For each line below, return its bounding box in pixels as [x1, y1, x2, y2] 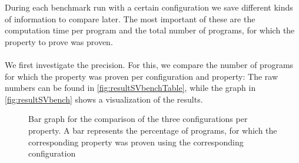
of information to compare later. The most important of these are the [5, 12, 255, 25]
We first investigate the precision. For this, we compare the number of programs [5, 58, 294, 70]
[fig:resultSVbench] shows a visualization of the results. [5, 93, 203, 105]
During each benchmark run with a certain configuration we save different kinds [5, 1, 293, 13]
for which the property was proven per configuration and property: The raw [5, 70, 278, 82]
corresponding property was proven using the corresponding [28, 135, 244, 148]
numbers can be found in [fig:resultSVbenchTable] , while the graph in [5, 81, 256, 94]
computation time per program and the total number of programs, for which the [5, 24, 295, 36]
